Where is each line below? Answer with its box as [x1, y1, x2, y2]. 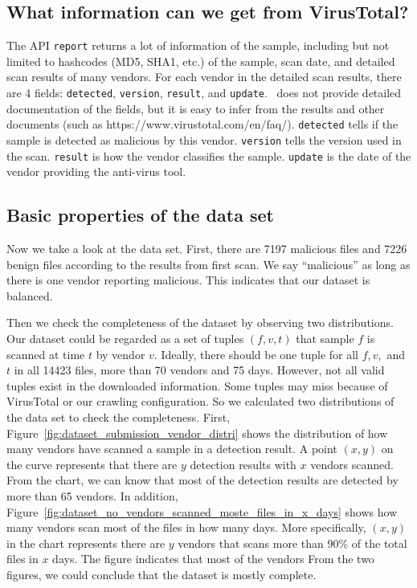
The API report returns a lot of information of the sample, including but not [6, 37, 390, 54]
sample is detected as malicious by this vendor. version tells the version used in [6, 131, 402, 148]
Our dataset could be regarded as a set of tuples [6, 330, 244, 347]
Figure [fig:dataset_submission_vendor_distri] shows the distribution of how [6, 424, 388, 441]
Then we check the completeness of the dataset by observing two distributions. [6, 314, 394, 331]
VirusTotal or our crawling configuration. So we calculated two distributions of [6, 393, 395, 410]
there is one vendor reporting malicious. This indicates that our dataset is [6, 272, 370, 288]
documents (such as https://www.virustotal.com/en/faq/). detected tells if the [6, 116, 399, 133]
